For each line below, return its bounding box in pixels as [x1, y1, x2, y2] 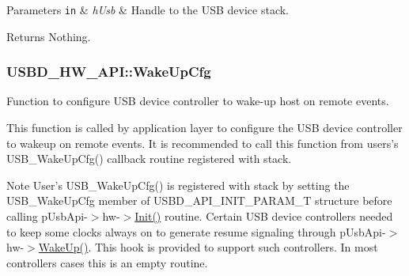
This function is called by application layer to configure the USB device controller [6, 119, 403, 136]
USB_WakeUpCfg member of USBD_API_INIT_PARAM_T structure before [6, 192, 392, 209]
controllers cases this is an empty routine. [6, 254, 208, 270]
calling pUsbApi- [6, 208, 88, 225]
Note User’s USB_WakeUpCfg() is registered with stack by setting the [6, 176, 350, 193]
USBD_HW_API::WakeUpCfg [6, 62, 211, 81]
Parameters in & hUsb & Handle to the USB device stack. [6, 2, 289, 17]
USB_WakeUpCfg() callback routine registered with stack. [6, 150, 292, 167]
